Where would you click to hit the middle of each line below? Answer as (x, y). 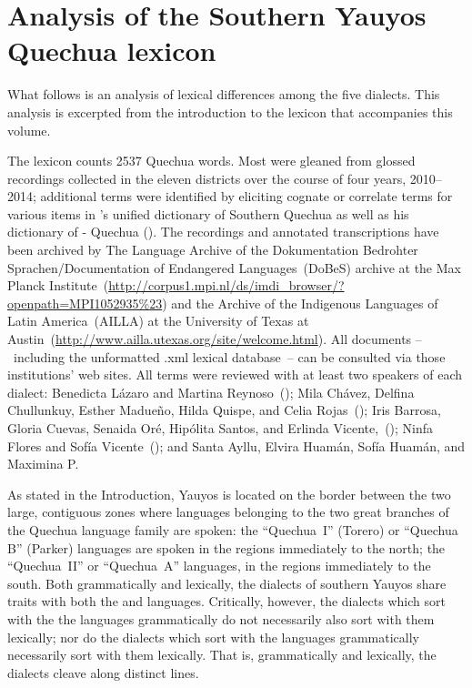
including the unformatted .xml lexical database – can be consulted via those (229, 356)
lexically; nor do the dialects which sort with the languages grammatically (214, 637)
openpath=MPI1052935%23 (85, 303)
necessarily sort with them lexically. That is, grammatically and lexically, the (222, 655)
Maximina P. (43, 464)
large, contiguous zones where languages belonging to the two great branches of (228, 512)
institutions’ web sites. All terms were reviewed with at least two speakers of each (235, 374)
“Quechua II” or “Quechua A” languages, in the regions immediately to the (219, 566)
